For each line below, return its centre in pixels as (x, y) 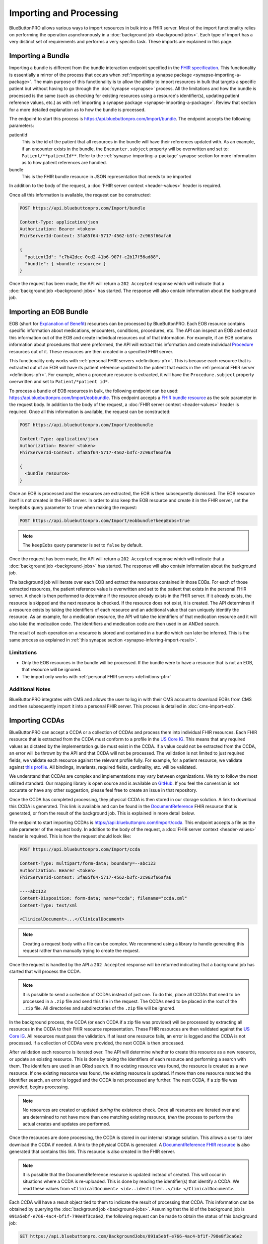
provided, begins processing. (39, 1087)
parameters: (22, 126)
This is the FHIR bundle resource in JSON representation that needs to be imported (106, 177)
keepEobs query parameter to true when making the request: (73, 507)
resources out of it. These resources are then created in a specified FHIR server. (91, 351)
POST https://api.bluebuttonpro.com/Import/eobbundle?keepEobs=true (105, 520)
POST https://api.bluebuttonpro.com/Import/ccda (80, 849)
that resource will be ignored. (52, 670)
